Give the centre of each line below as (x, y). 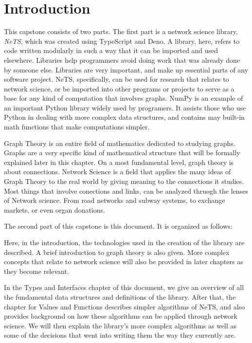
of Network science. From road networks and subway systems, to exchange (115, 200)
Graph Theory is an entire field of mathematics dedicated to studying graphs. (120, 143)
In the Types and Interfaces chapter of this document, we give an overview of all (124, 287)
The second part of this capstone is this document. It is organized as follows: (118, 226)
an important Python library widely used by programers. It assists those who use (125, 107)
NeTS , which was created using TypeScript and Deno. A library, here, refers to (122, 41)
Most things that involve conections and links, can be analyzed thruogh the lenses (126, 190)
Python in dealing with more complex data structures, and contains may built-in (124, 117)
